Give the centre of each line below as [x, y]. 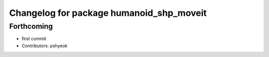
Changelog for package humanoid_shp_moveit [108, 13]
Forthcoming [31, 26]
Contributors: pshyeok [45, 46]
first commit [34, 39]
